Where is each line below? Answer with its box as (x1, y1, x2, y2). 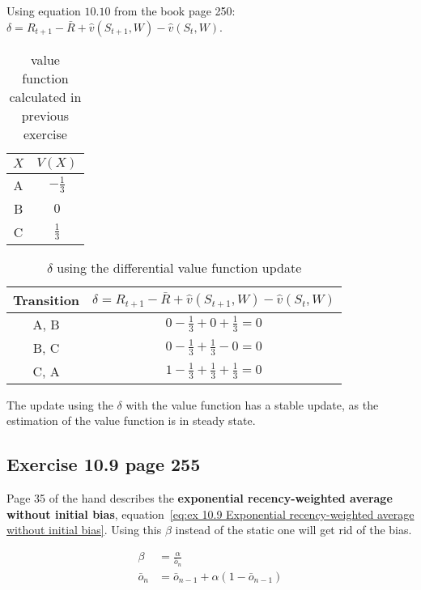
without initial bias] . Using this (6, 521, 162, 538)
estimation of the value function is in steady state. (6, 412, 256, 429)
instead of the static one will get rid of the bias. (175, 521, 412, 538)
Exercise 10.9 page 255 (6, 452, 201, 477)
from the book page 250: (114, 2, 236, 19)
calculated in (9, 87, 82, 106)
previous (21, 105, 70, 125)
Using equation (6, 2, 81, 19)
